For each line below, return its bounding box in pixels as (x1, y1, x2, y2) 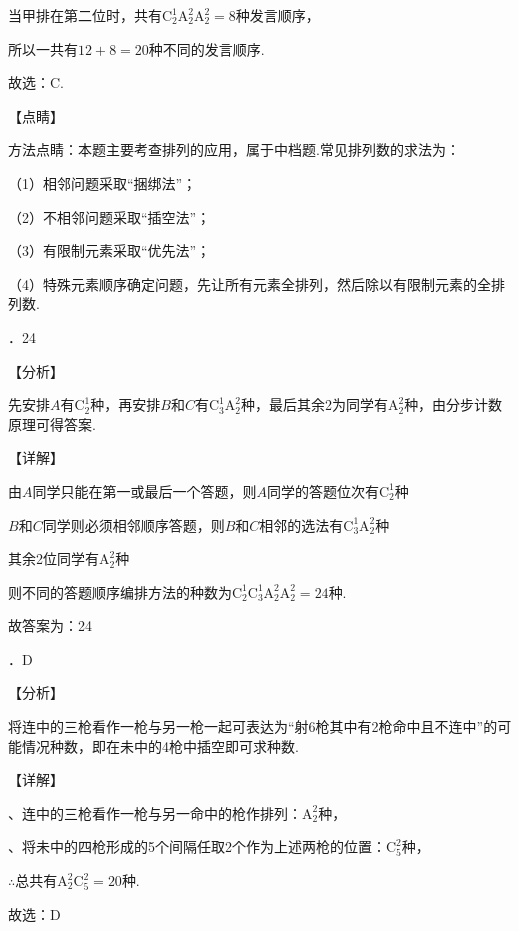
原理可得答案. (8, 413, 96, 434)
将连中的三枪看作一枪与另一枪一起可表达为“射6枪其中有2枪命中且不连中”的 (8, 716, 498, 737)
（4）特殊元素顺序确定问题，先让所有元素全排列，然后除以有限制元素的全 (8, 273, 491, 294)
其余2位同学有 (8, 548, 99, 569)
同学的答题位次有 (267, 480, 379, 501)
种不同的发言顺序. (148, 38, 265, 59)
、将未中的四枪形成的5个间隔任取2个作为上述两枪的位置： (8, 836, 386, 857)
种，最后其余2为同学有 (240, 394, 388, 415)
